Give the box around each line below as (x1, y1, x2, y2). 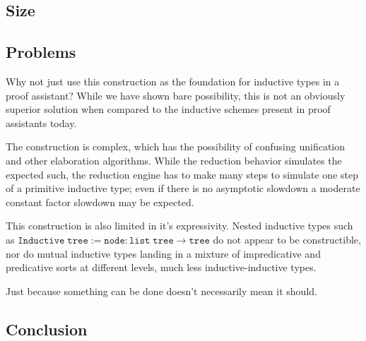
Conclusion (6, 318, 88, 340)
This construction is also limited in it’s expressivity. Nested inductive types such (6, 218, 353, 233)
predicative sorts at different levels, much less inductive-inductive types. (6, 260, 317, 275)
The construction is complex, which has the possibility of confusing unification (6, 139, 346, 154)
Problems (6, 41, 76, 63)
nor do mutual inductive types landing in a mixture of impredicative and (6, 246, 321, 261)
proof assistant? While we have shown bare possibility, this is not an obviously (6, 88, 346, 102)
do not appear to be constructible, (213, 232, 361, 246)
